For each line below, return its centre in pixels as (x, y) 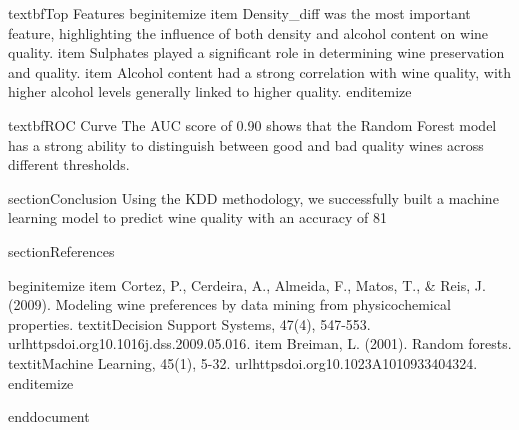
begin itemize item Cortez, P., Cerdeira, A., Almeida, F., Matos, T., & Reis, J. (247, 284)
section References (61, 250)
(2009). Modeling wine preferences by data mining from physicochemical (229, 304)
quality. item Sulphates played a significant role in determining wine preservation (256, 52)
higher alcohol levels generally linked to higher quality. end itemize (210, 91)
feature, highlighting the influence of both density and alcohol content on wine (248, 32)
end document (49, 416)
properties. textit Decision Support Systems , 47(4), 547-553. (189, 323)
